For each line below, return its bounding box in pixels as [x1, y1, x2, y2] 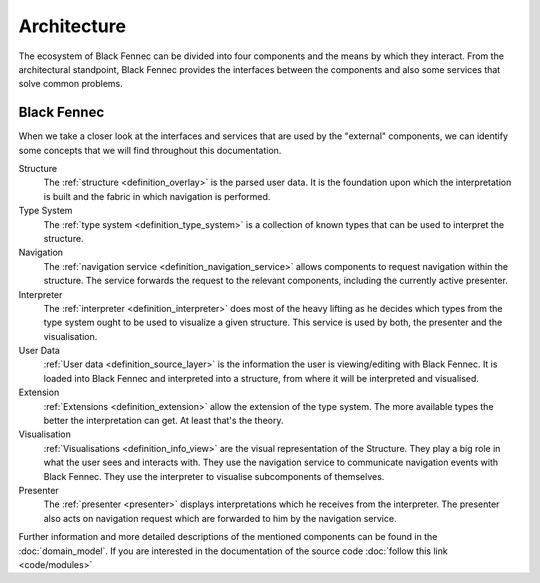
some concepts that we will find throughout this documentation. [18, 144, 282, 156]
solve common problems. [18, 78, 124, 90]
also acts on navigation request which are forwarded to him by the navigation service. [43, 512, 397, 524]
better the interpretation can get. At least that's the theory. [43, 415, 284, 427]
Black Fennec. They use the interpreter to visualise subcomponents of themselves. [43, 470, 385, 482]
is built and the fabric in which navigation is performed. [43, 190, 271, 202]
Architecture [18, 15, 127, 37]
